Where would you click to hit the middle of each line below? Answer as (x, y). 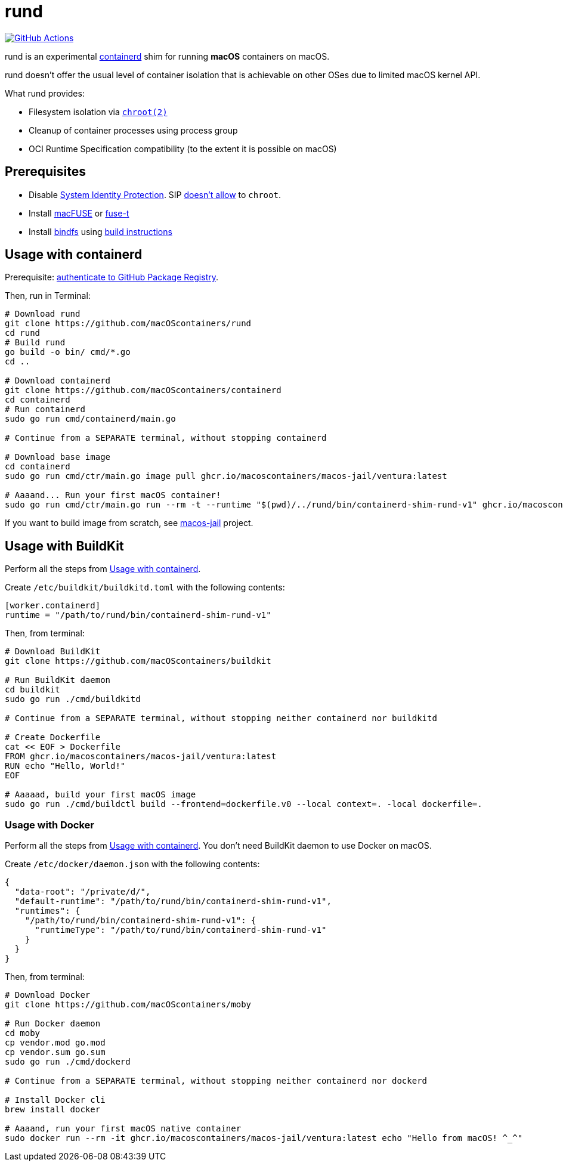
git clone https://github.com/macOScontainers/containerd (143, 390)
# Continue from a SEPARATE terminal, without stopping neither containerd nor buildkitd (221, 718)
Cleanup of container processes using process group (133, 130)
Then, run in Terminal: (48, 296)
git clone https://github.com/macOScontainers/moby (128, 1005)
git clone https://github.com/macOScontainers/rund (128, 324)
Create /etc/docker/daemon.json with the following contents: (132, 864)
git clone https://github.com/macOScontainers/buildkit (138, 661)
